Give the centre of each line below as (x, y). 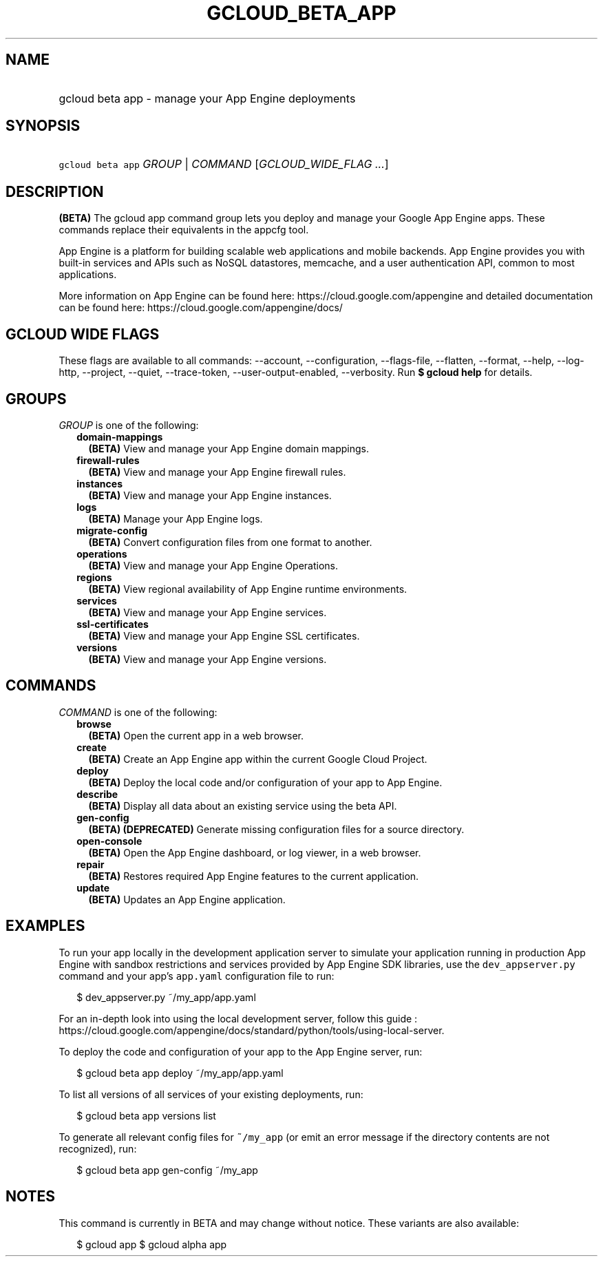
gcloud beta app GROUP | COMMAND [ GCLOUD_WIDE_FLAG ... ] (224, 164)
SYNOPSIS (43, 126)
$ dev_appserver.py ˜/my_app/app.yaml (166, 997)
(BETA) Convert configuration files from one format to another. (230, 542)
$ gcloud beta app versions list (146, 1115)
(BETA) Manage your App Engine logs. (176, 518)
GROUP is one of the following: (129, 425)
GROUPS (36, 399)
